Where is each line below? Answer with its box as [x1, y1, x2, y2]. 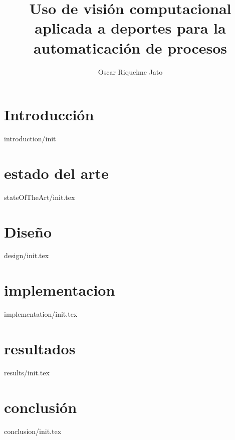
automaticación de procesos [33, 37, 227, 58]
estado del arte [4, 162, 109, 183]
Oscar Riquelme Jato [98, 66, 163, 77]
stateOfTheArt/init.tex [4, 191, 75, 202]
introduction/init [4, 133, 56, 144]
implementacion [4, 280, 115, 300]
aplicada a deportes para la [35, 18, 226, 38]
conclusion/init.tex [4, 425, 62, 436]
